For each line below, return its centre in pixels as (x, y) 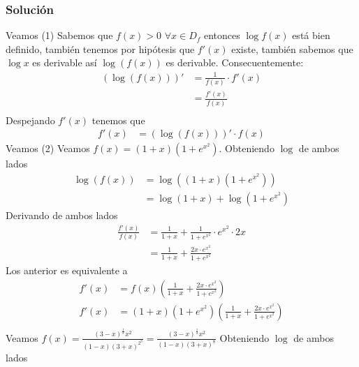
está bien (311, 35)
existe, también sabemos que (292, 48)
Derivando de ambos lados (62, 215)
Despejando (30, 120)
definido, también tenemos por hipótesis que (100, 48)
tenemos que (118, 120)
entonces (222, 35)
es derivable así (65, 62)
